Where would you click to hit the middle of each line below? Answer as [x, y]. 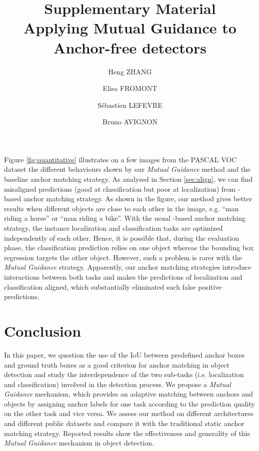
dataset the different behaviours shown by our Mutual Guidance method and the [127, 169]
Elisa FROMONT [130, 88]
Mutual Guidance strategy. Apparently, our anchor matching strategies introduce [128, 267]
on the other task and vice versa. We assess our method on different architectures [129, 413]
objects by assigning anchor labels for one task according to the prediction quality [129, 403]
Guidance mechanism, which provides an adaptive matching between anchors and [128, 394]
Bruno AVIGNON [130, 122]
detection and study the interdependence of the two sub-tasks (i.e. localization [124, 374]
